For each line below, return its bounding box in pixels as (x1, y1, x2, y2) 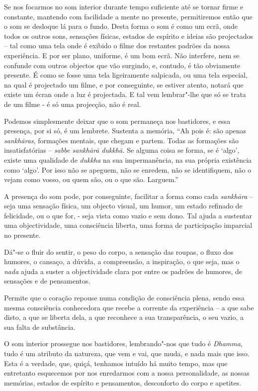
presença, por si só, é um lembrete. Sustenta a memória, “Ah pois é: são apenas (4, 125, 247, 136)
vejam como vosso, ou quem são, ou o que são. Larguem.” (4, 174, 178, 185)
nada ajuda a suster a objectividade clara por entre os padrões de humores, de (4, 266, 243, 276)
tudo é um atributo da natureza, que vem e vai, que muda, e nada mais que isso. (4, 348, 250, 358)
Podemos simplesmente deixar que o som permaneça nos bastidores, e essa (4, 115, 231, 126)
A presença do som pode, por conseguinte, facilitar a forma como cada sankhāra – (4, 191, 254, 201)
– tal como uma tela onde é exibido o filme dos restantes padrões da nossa (4, 40, 230, 51)
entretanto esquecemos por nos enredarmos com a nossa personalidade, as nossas (4, 368, 250, 378)
